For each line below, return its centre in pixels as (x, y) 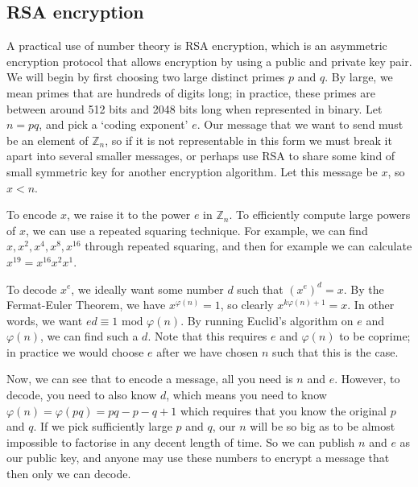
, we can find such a (89, 336)
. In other (371, 305)
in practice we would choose (75, 351)
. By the (364, 289)
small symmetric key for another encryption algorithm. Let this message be (192, 171)
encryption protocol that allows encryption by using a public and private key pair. (209, 61)
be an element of (48, 140)
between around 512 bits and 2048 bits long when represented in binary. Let (195, 108)
